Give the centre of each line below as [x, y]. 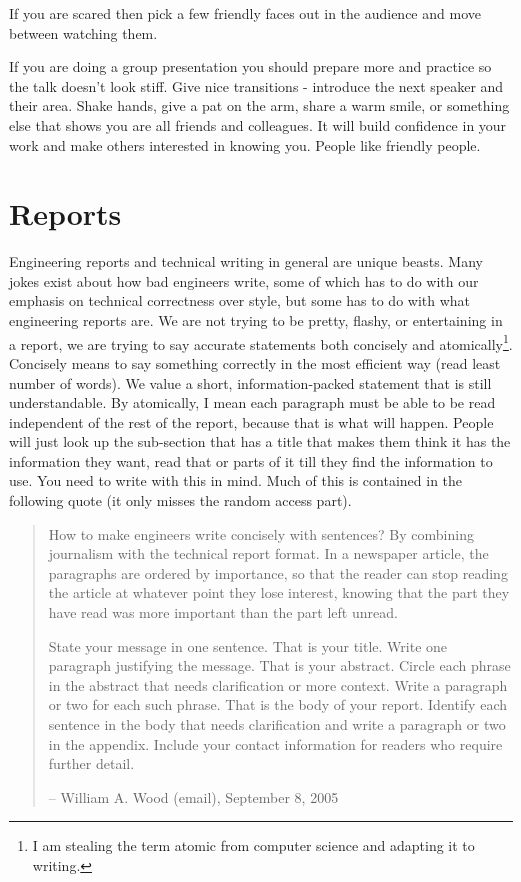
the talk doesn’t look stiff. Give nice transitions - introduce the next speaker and [256, 85]
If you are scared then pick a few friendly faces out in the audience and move [245, 13]
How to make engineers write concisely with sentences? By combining [261, 533]
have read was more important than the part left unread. [223, 612]
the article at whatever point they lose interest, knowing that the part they [279, 592]
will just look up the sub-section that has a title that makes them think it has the [260, 441]
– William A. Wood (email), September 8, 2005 [193, 796]
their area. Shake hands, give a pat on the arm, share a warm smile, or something [259, 105]
